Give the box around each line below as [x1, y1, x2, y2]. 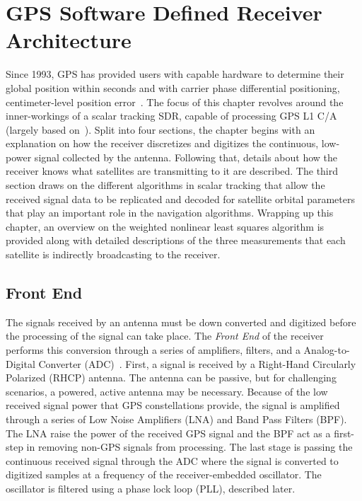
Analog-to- [303, 342, 350, 357]
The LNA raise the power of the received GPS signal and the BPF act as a [6, 425, 331, 440]
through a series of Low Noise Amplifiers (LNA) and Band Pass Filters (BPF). [6, 411, 347, 426]
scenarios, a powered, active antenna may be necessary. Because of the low [6, 384, 328, 398]
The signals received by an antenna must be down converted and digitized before [6, 314, 356, 329]
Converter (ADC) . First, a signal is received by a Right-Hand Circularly [38, 356, 356, 371]
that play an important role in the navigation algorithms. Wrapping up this [6, 205, 334, 220]
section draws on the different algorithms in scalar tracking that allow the [6, 178, 325, 192]
